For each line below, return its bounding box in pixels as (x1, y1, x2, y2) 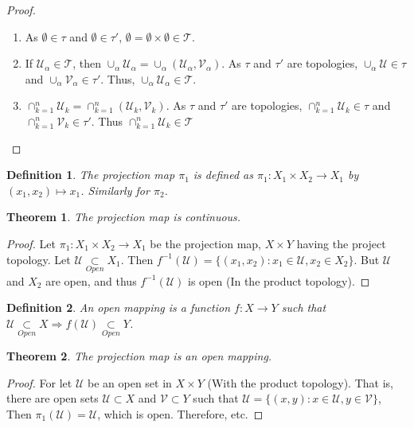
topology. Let (6, 251, 71, 267)
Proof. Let (6, 235, 56, 251)
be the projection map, (150, 235, 262, 251)
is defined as (193, 166, 253, 183)
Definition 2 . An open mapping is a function (6, 299, 231, 316)
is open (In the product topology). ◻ (188, 272, 370, 289)
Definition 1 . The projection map (6, 166, 175, 183)
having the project (296, 235, 386, 251)
